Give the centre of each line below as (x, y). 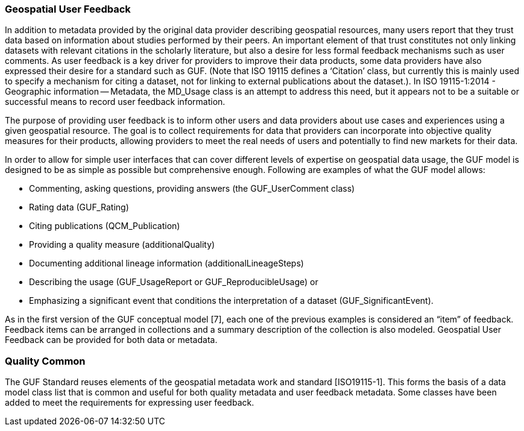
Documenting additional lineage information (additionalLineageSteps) (166, 263)
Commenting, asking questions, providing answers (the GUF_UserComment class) (192, 189)
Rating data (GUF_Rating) (79, 207)
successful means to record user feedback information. (115, 102)
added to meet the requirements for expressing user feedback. (130, 403)
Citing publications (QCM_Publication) (105, 226)
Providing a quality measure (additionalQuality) (122, 245)
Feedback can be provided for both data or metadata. (111, 340)
